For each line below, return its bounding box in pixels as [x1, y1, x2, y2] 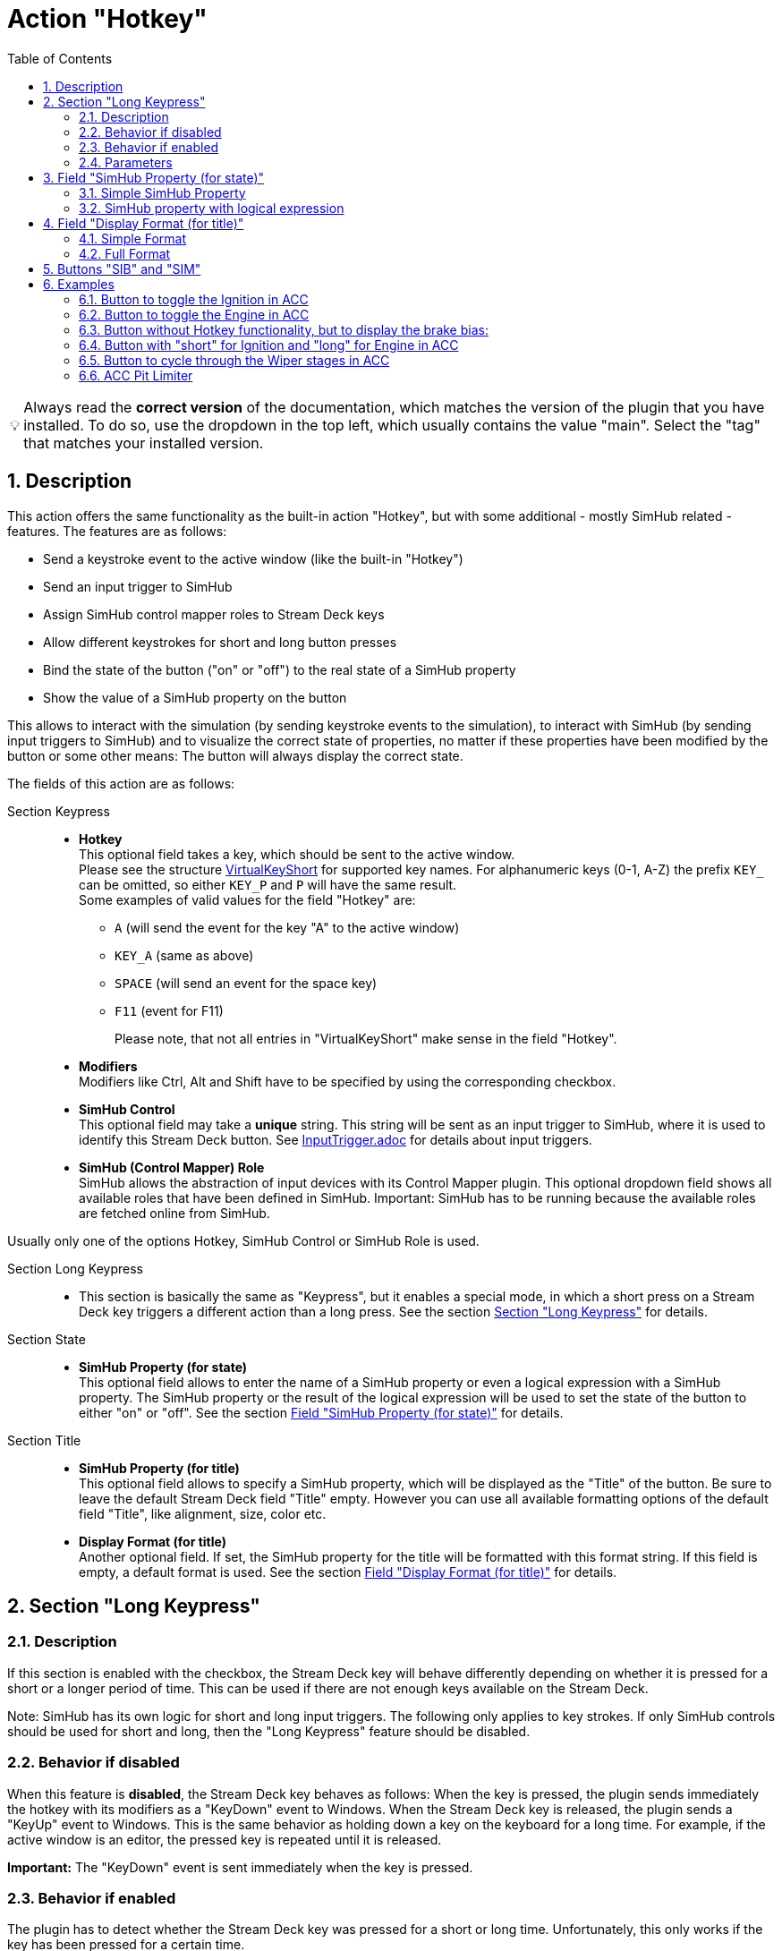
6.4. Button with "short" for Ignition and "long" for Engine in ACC [79, 337, 459, 353]
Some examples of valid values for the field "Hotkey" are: [79, 891, 416, 907]
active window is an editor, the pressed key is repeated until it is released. [7, 1831, 442, 1847]
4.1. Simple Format [79, 230, 187, 246]
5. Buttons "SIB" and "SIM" [43, 260, 201, 277]
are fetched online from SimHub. [79, 1205, 270, 1221]
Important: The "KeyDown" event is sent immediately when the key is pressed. [7, 1859, 473, 1875]
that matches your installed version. [23, 433, 264, 452]
